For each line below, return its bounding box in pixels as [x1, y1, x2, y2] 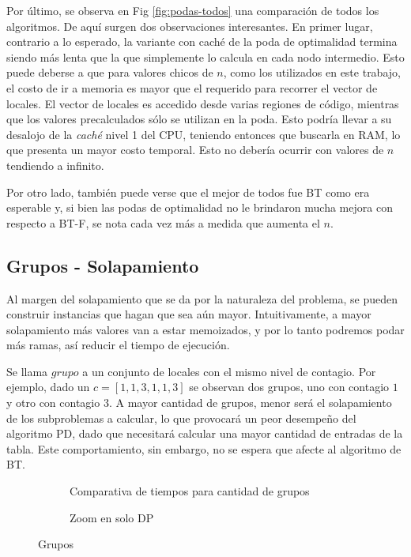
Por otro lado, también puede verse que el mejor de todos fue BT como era [6, 183, 370, 200]
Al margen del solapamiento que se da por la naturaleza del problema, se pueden [6, 290, 398, 307]
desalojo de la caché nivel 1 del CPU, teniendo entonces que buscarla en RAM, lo [6, 126, 401, 142]
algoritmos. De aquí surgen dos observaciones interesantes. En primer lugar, [6, 17, 373, 34]
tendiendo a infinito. [6, 156, 104, 173]
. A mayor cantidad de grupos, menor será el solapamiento [108, 394, 392, 411]
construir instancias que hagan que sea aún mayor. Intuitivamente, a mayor [6, 306, 371, 322]
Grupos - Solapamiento [6, 253, 199, 277]
